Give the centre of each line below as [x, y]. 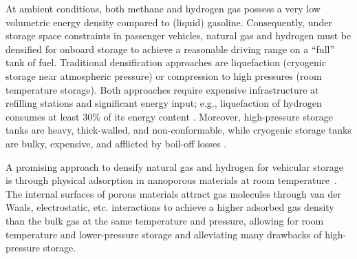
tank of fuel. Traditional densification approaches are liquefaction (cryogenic [166, 62]
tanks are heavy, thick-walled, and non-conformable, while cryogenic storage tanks [178, 130]
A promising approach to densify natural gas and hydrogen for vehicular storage [175, 166]
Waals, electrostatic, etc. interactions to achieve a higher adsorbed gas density [170, 207]
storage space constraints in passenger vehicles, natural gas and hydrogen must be [178, 35]
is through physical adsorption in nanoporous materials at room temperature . [171, 180]
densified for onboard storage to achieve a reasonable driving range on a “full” [170, 49]
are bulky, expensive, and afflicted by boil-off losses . [116, 143]
